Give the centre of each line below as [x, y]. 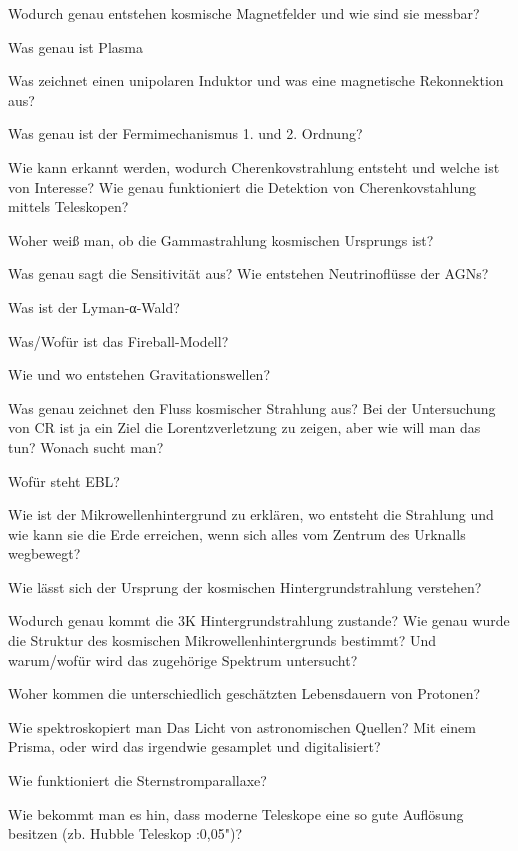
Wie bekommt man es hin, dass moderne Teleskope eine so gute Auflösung [236, 813]
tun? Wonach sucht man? [86, 446]
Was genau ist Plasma [75, 46]
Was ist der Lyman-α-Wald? [94, 306]
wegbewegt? [44, 553]
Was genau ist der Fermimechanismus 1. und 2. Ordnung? [185, 133]
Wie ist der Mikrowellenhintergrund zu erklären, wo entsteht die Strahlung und [251, 514]
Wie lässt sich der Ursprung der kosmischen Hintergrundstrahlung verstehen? [245, 586]
